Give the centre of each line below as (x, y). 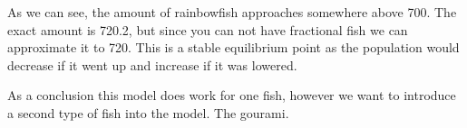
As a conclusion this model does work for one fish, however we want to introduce (232, 95)
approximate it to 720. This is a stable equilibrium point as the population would (233, 47)
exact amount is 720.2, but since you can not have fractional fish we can (208, 29)
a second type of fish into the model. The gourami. (148, 112)
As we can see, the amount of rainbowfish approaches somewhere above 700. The (232, 12)
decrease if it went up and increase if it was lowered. (152, 64)
